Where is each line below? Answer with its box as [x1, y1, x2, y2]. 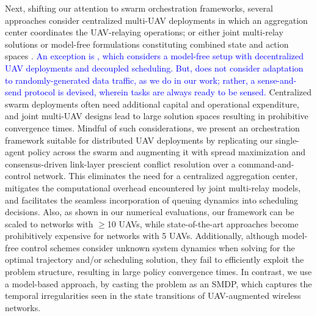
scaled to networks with [5, 217, 93, 230]
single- [275, 133, 300, 146]
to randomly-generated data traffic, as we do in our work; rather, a [5, 73, 255, 86]
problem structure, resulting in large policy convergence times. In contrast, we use [5, 265, 312, 278]
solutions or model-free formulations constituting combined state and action [5, 37, 289, 50]
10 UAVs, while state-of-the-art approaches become [107, 217, 299, 230]
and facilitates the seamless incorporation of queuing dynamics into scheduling [5, 193, 299, 206]
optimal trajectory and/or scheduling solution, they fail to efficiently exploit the [5, 253, 304, 266]
